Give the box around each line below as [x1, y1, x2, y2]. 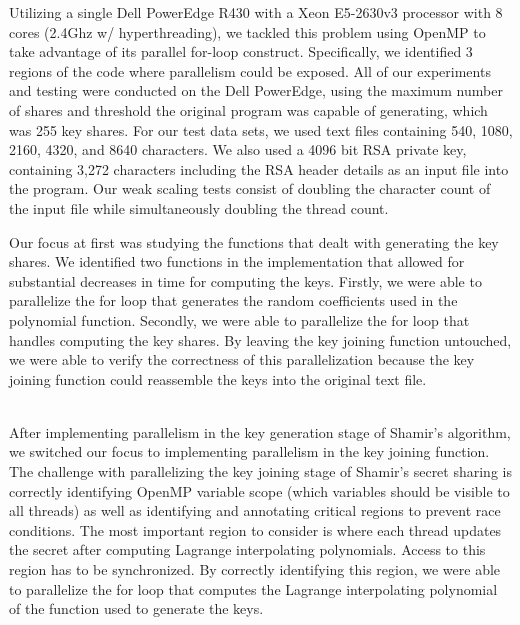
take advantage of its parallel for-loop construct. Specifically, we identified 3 [9, 41, 473, 62]
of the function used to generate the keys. [9, 598, 264, 619]
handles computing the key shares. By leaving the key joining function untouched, [9, 329, 512, 350]
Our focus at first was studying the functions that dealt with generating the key [9, 231, 499, 252]
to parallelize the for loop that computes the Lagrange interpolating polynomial [9, 578, 498, 599]
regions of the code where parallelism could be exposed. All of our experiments [9, 60, 491, 81]
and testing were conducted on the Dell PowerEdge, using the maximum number [9, 80, 503, 101]
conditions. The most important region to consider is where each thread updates [9, 519, 502, 540]
